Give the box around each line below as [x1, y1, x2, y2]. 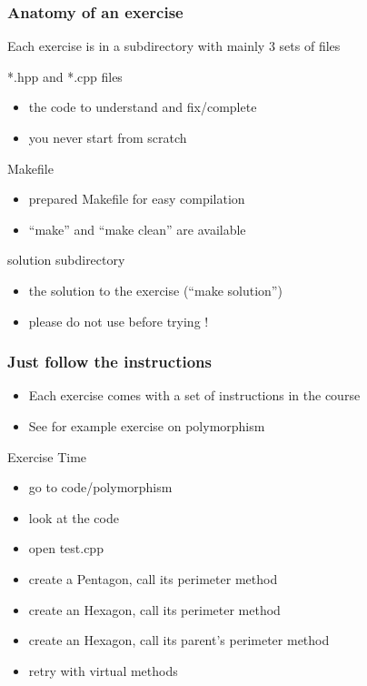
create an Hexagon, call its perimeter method [28, 600, 281, 619]
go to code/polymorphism [28, 478, 173, 497]
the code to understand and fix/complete [28, 97, 257, 116]
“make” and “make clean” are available [28, 219, 246, 238]
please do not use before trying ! [28, 311, 209, 330]
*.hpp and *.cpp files [7, 66, 123, 86]
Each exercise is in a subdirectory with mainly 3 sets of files [7, 36, 341, 55]
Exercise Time [7, 447, 87, 466]
